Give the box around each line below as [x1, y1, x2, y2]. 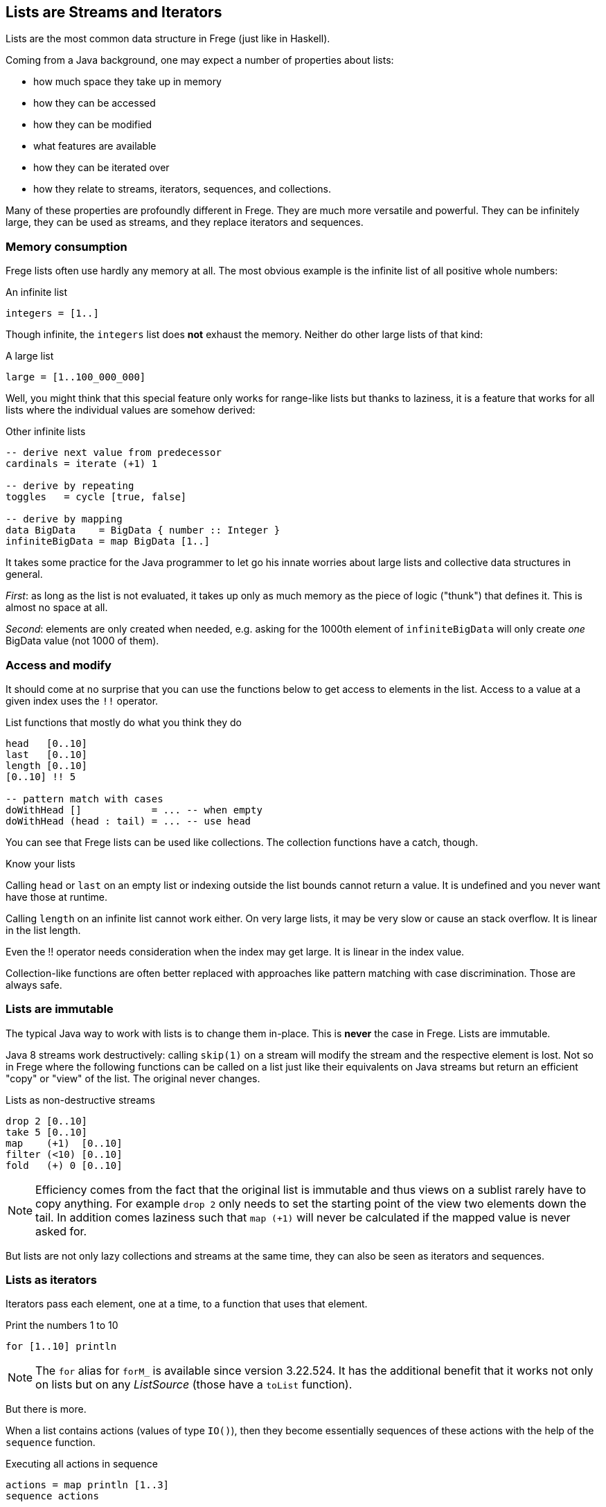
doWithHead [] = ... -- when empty [6, 804, 262, 816]
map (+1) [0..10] [6, 1137, 123, 1149]
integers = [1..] [6, 308, 99, 319]
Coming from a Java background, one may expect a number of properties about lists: [6, 54, 394, 67]
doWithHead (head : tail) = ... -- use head [6, 815, 251, 827]
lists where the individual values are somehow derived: [6, 404, 256, 416]
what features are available [33, 140, 157, 152]
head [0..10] [6, 737, 88, 749]
